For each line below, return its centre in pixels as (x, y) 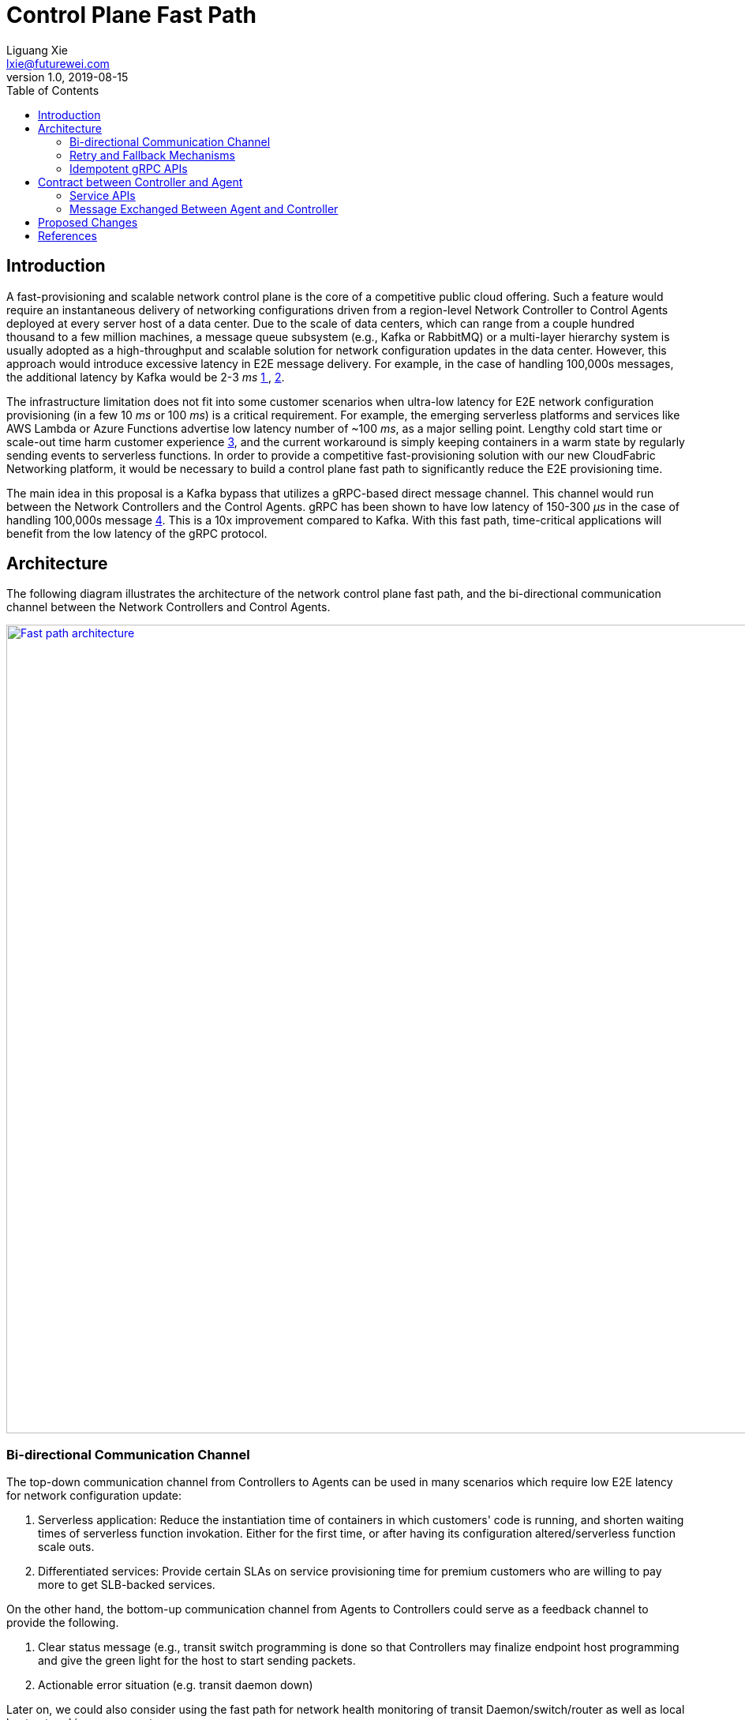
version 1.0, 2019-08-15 (67, 77)
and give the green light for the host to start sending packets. (197, 1661)
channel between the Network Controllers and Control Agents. (168, 607)
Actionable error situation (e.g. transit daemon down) (176, 1685)
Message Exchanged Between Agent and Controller (204, 208)
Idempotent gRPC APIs (129, 168)
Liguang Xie (37, 50)
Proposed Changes (88, 222)
